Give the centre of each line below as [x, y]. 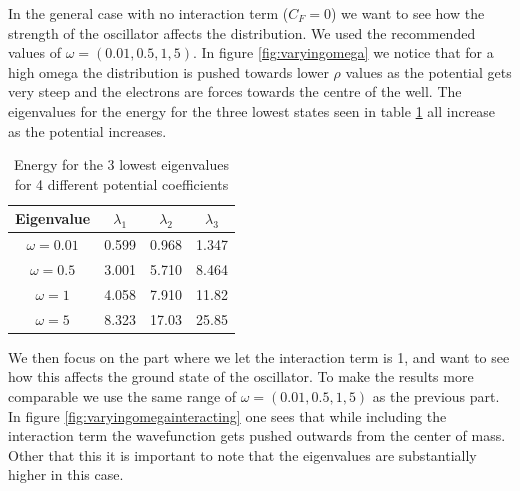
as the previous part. [436, 396]
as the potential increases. [87, 130]
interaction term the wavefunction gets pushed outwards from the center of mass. [257, 435]
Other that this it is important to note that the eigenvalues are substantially [242, 454]
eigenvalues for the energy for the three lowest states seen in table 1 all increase [252, 110]
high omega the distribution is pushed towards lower [168, 71]
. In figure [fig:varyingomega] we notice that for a [343, 52]
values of [34, 52]
